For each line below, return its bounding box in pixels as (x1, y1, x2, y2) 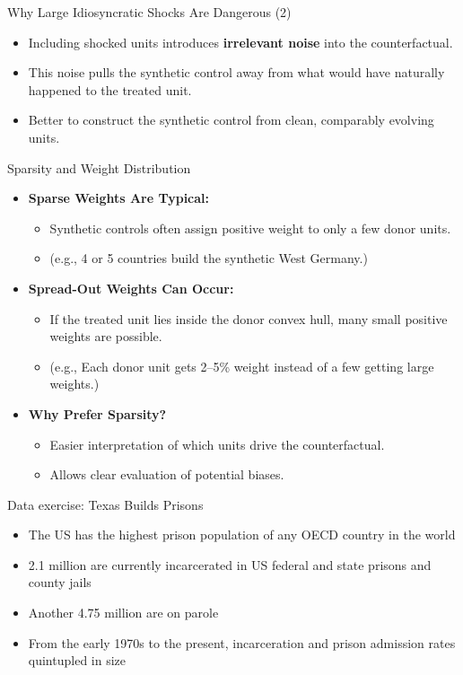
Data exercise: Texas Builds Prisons (7, 495, 204, 513)
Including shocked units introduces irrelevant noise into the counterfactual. (28, 32, 453, 51)
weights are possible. (49, 327, 162, 346)
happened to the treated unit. (28, 80, 192, 99)
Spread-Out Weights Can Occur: (28, 278, 234, 297)
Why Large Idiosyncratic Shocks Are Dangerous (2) (7, 3, 292, 21)
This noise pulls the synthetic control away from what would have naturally (28, 63, 445, 82)
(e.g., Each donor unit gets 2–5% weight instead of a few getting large (49, 356, 434, 375)
